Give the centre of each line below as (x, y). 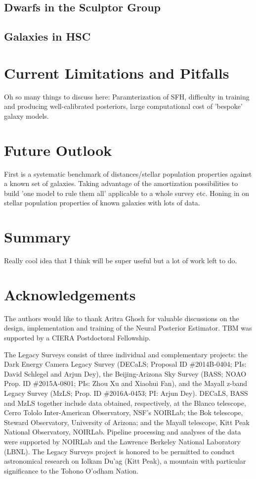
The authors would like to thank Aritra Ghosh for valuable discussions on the (122, 318)
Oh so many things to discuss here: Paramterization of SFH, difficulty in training (127, 96)
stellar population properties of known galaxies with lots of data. (102, 203)
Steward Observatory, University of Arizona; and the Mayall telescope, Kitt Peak (127, 422)
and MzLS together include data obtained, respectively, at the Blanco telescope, (125, 403)
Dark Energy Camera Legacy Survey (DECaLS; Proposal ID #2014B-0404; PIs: (125, 364)
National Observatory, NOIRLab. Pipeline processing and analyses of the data (123, 432)
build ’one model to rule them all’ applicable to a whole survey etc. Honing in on (127, 193)
